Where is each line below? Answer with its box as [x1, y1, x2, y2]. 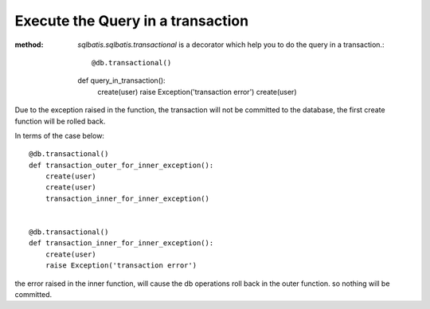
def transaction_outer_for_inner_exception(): [29, 160, 214, 170]
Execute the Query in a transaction [14, 12, 249, 29]
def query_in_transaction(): [77, 76, 166, 85]
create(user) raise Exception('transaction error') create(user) [97, 87, 297, 96]
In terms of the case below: [14, 131, 105, 140]
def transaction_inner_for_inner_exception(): [29, 239, 214, 248]
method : [14, 40, 44, 49]
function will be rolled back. [14, 116, 106, 126]
